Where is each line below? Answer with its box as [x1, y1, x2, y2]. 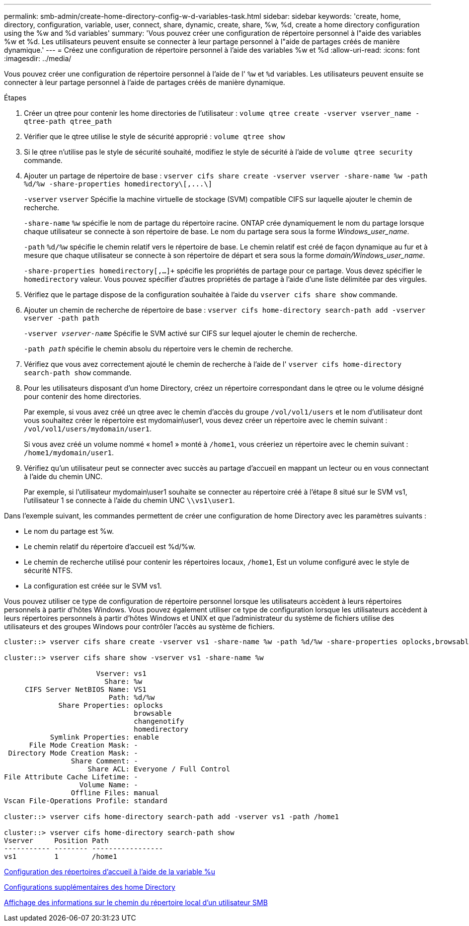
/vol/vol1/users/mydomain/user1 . [24, 424, 152, 433]
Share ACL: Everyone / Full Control [87, 765, 231, 773]
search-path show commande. [24, 368, 132, 377]
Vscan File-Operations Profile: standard [4, 797, 167, 805]
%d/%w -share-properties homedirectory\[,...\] [24, 180, 213, 188]
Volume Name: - [79, 781, 138, 789]
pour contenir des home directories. [24, 392, 142, 401]
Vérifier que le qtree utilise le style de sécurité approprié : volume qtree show [24, 132, 285, 141]
